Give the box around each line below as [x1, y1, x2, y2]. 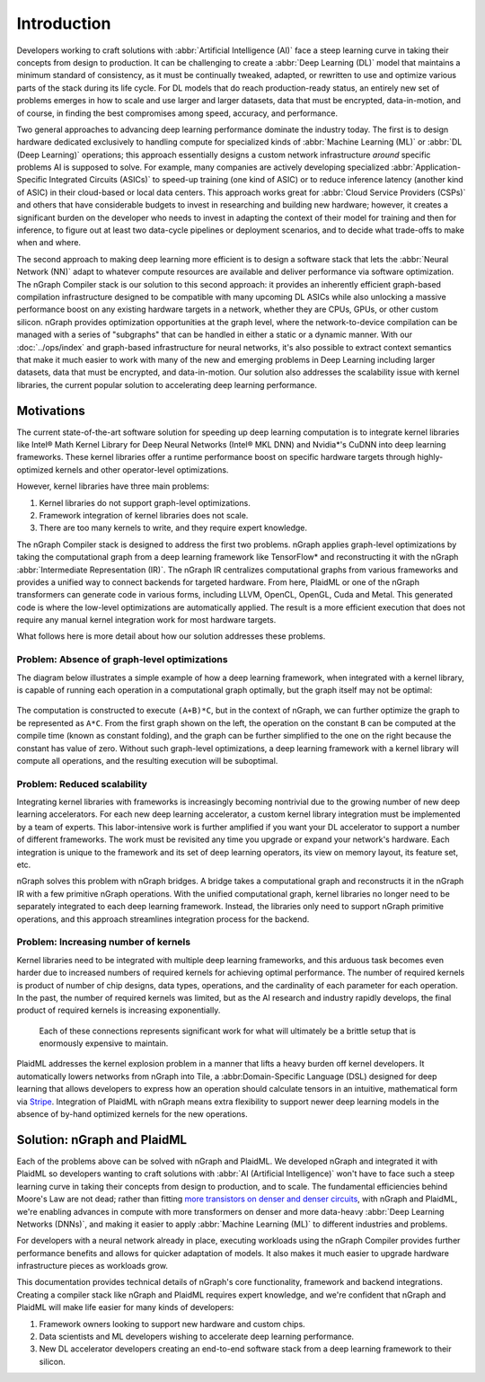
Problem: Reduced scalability [16, 777, 148, 790]
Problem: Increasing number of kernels [16, 935, 191, 948]
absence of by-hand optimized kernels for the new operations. [16, 1109, 249, 1120]
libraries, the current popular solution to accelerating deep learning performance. [16, 379, 318, 390]
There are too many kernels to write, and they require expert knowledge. [39, 522, 308, 534]
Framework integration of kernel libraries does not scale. [39, 509, 249, 520]
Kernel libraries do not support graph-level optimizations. [39, 497, 251, 508]
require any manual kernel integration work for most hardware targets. [16, 615, 277, 625]
